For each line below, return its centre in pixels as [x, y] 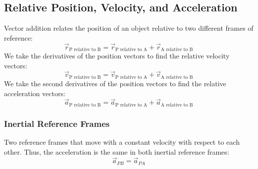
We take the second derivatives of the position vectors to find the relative [115, 83]
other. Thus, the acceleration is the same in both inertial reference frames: [117, 151]
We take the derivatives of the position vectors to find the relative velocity [117, 56]
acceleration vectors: [35, 93]
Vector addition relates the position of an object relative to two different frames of [129, 28]
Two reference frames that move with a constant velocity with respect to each [122, 142]
